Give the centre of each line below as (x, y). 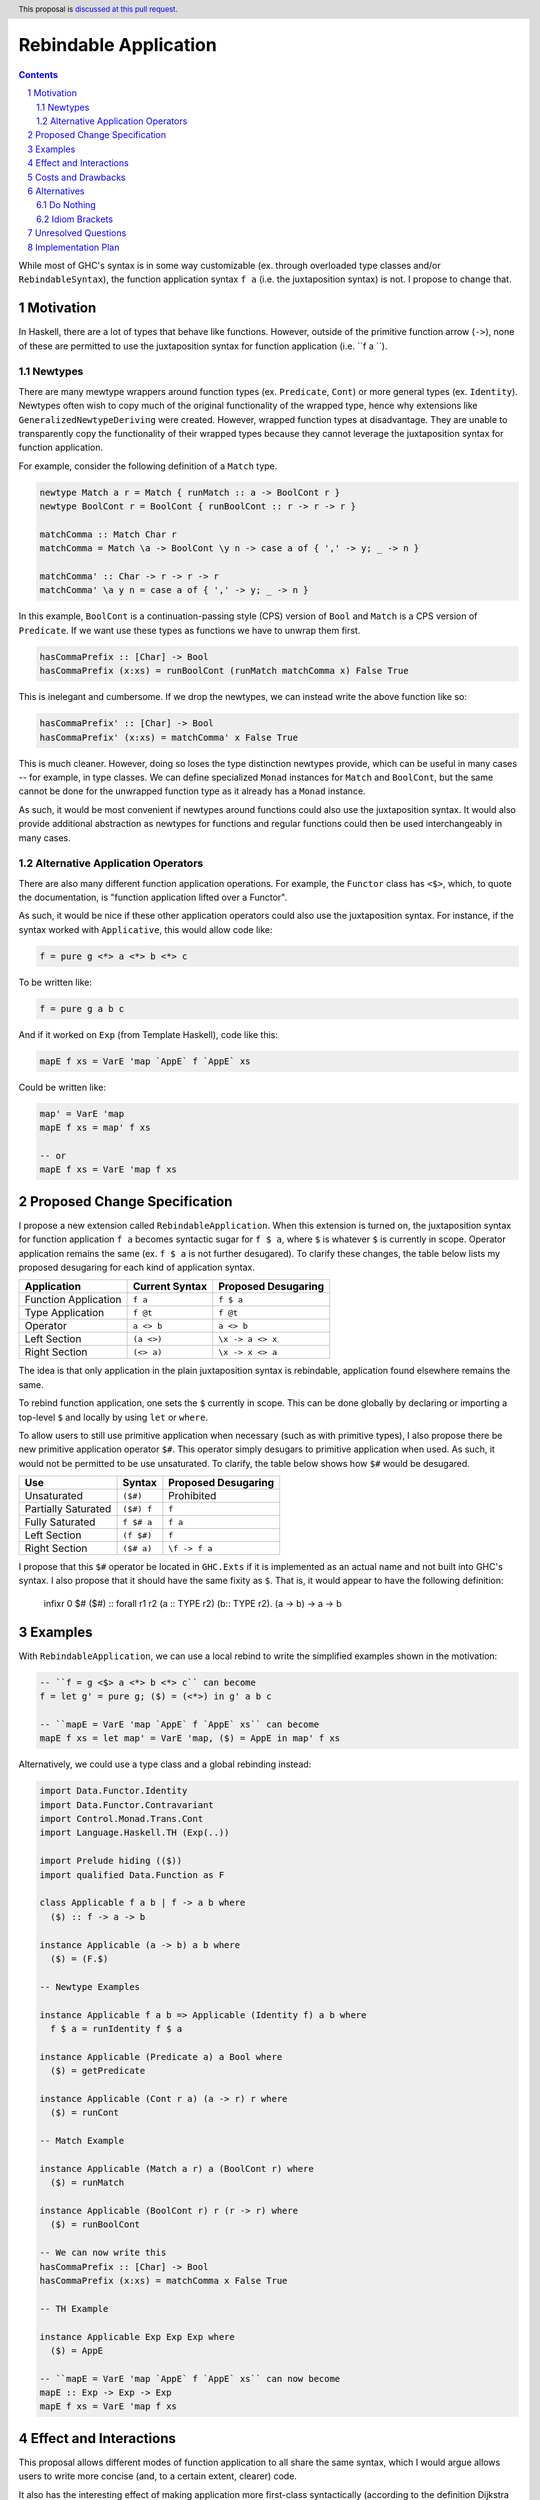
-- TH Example (74, 2308)
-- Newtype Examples (89, 1986)
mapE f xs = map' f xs (95, 1128)
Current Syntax (169, 1287)
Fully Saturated (60, 1522)
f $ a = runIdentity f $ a (116, 2028)
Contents (38, 74)
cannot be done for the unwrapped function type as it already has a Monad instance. (192, 791)
